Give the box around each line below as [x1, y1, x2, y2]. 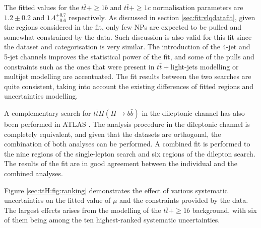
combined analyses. [4, 168, 63, 178]
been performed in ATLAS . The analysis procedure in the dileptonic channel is [4, 118, 250, 129]
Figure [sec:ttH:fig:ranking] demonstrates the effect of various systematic [4, 185, 228, 195]
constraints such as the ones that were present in [4, 61, 155, 71]
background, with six [192, 204, 257, 215]
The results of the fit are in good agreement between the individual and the [4, 158, 238, 169]
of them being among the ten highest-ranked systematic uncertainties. [4, 214, 220, 225]
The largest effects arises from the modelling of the [4, 204, 161, 215]
